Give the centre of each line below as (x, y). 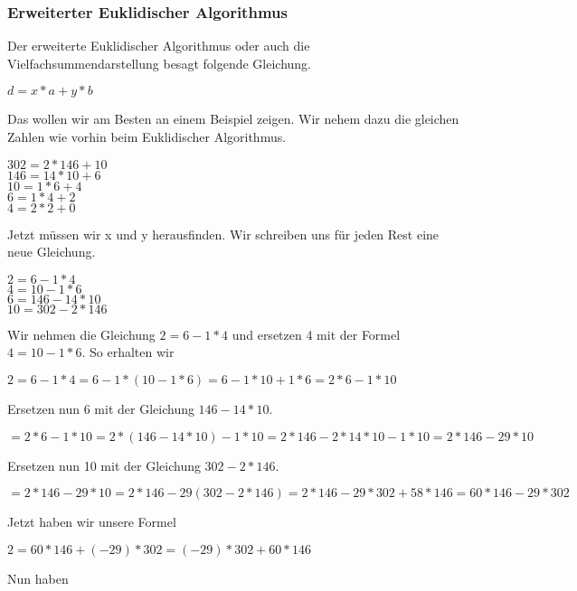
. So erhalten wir (128, 352)
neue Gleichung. (52, 252)
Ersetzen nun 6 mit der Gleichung (101, 408)
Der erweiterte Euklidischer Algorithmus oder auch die (159, 46)
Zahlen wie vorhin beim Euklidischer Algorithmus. (147, 136)
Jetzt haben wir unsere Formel (92, 522)
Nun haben (38, 578)
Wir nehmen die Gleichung (81, 334)
